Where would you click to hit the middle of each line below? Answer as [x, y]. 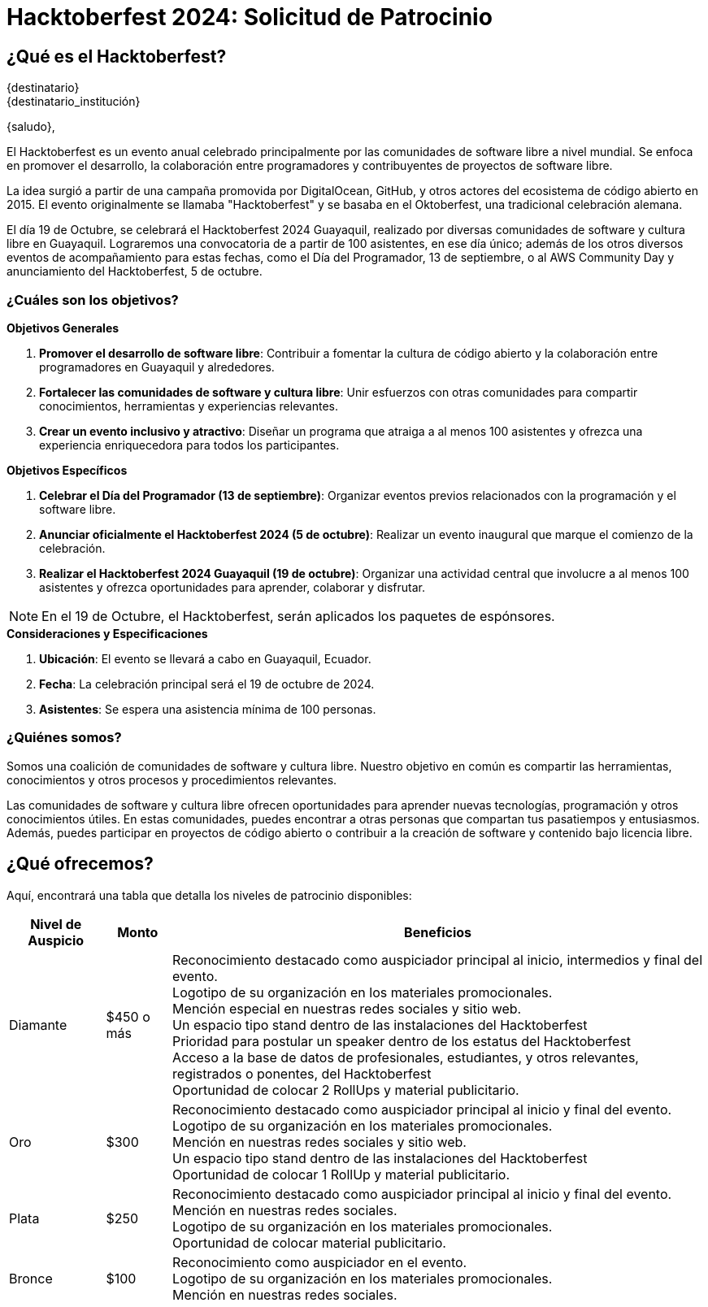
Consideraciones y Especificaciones [107, 633]
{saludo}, [31, 127]
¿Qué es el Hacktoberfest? [117, 56]
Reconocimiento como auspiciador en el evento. [320, 1262]
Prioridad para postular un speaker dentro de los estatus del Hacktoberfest [402, 1041]
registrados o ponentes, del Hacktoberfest [302, 1073]
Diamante [38, 1025]
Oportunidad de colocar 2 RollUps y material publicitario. [346, 1090]
